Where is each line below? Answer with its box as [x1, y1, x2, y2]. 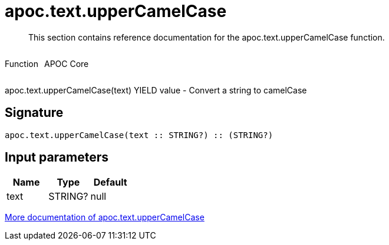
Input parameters [5, 150, 109, 165]
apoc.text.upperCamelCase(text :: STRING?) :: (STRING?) [5, 130, 273, 140]
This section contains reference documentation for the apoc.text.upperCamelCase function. [28, 32, 385, 42]
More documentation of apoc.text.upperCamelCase [5, 212, 205, 223]
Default [93, 176, 127, 189]
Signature [5, 105, 64, 120]
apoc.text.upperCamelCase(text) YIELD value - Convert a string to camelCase [5, 85, 307, 95]
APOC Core [44, 58, 89, 69]
